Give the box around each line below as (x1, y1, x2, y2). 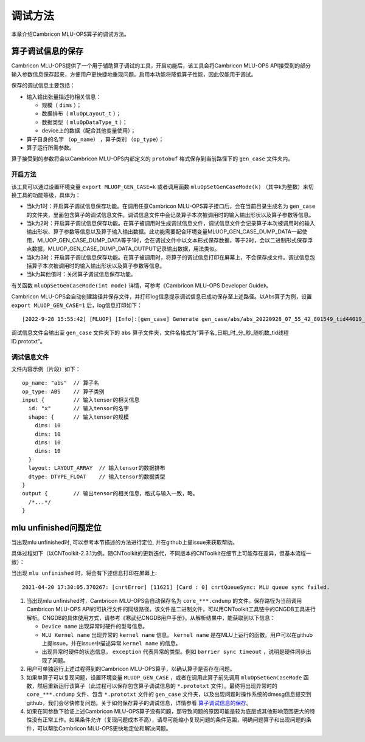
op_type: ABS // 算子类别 (22, 388, 105, 395)
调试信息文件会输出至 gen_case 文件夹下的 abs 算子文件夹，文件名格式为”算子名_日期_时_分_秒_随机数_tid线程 (11, 329, 289, 337)
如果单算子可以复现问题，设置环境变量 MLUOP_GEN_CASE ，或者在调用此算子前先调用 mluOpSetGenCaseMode (26, 673, 302, 681)
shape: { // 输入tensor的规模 (28, 413, 129, 421)
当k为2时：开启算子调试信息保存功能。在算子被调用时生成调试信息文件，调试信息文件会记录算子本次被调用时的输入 (26, 219, 316, 227)
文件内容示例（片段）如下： (11, 365, 81, 373)
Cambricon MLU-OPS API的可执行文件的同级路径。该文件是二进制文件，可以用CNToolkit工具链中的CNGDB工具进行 (26, 605, 316, 613)
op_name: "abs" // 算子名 (22, 380, 100, 386)
